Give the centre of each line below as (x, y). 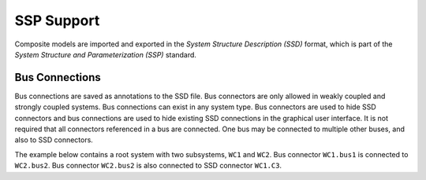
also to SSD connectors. (54, 140)
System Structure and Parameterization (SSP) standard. (106, 54)
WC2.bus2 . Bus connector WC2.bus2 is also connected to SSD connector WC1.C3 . (148, 166)
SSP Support (57, 20)
